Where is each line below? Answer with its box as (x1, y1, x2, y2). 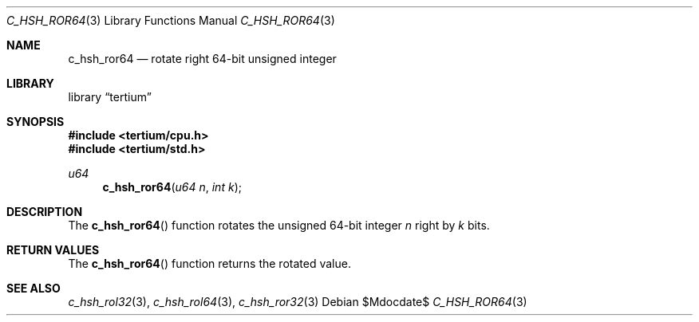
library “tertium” (68, 90, 152, 104)
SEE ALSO (6, 281, 61, 295)
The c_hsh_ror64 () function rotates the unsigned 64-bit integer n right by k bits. (68, 218, 490, 232)
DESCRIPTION (6, 205, 83, 218)
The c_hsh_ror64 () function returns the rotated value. (68, 257, 351, 270)
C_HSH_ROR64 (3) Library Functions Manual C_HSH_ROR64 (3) (6, 14, 335, 27)
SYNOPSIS (6, 115, 65, 128)
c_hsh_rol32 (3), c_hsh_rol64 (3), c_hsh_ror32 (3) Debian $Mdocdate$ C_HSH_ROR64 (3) (68, 295, 527, 308)
